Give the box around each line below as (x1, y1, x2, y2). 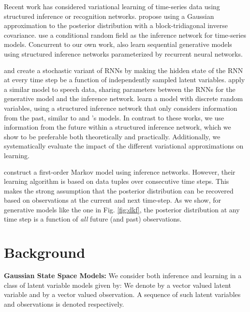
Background (4, 242, 86, 262)
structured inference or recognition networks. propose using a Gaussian (4, 11, 214, 21)
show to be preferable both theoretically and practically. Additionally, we (4, 131, 221, 141)
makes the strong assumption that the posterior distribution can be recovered (4, 185, 234, 195)
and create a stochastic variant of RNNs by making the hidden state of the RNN (4, 65, 243, 75)
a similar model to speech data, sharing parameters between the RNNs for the (4, 84, 235, 94)
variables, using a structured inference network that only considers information (4, 103, 237, 113)
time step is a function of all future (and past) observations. (4, 214, 182, 224)
